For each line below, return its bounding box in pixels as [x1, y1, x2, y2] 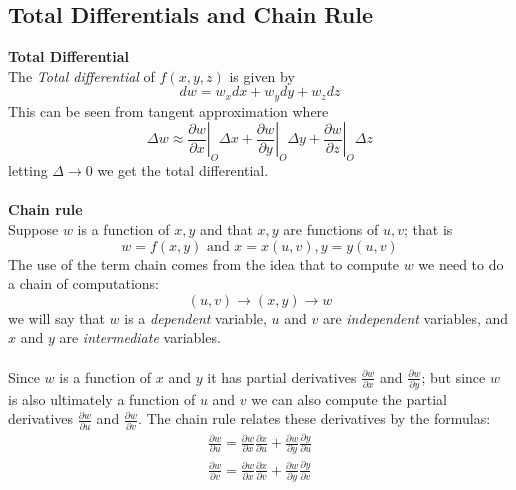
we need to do [418, 253, 504, 274]
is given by [229, 65, 295, 86]
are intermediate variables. [59, 327, 221, 348]
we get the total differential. [97, 160, 269, 181]
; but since [421, 366, 486, 387]
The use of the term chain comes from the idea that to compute [8, 253, 400, 274]
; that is [404, 219, 453, 240]
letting [8, 160, 48, 181]
